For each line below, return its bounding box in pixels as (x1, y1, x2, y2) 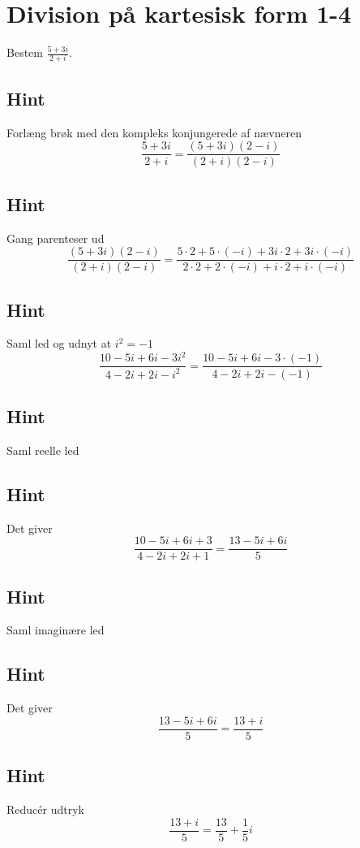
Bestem (6, 44, 43, 61)
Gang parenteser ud (6, 229, 105, 246)
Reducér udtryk (6, 801, 84, 818)
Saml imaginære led (6, 621, 105, 638)
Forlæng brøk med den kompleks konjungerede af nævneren (6, 123, 302, 141)
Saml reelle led (6, 441, 79, 458)
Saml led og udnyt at (6, 335, 112, 352)
